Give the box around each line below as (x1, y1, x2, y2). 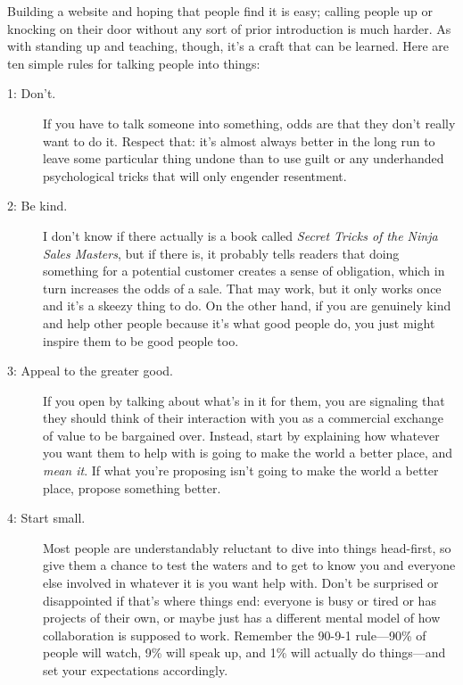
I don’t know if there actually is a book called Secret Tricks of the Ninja (43, 226, 438, 244)
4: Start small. (7, 508, 86, 527)
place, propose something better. (43, 478, 221, 497)
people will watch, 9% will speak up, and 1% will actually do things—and (43, 643, 446, 662)
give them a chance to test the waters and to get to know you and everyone (43, 556, 456, 574)
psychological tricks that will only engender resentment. (43, 166, 347, 185)
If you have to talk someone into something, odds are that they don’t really (43, 113, 456, 132)
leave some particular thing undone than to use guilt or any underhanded (43, 149, 444, 168)
